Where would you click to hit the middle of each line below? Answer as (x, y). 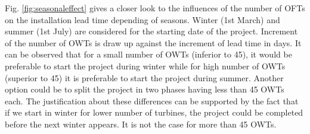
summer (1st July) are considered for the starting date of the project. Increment (151, 31)
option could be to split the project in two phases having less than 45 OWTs (145, 89)
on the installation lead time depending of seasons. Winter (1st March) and (142, 19)
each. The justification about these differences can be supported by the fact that (152, 100)
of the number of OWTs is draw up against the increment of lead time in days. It (153, 42)
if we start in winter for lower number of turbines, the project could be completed (154, 112)
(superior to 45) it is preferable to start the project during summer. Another (144, 77)
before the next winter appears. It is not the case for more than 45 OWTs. (141, 124)
